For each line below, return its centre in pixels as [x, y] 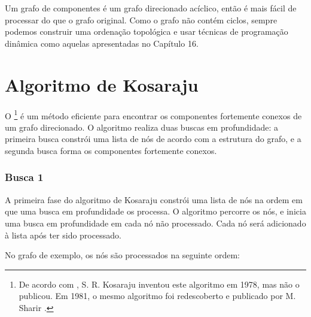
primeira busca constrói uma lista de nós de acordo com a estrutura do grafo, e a [153, 139]
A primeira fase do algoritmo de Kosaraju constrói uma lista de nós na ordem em [154, 199]
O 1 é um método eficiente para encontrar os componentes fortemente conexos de [153, 114]
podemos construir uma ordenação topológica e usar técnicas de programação [147, 31]
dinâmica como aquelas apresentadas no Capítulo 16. [102, 43]
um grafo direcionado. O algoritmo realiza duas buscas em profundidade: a [142, 127]
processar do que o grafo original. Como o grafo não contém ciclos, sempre [141, 19]
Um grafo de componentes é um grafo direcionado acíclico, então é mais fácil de [151, 8]
